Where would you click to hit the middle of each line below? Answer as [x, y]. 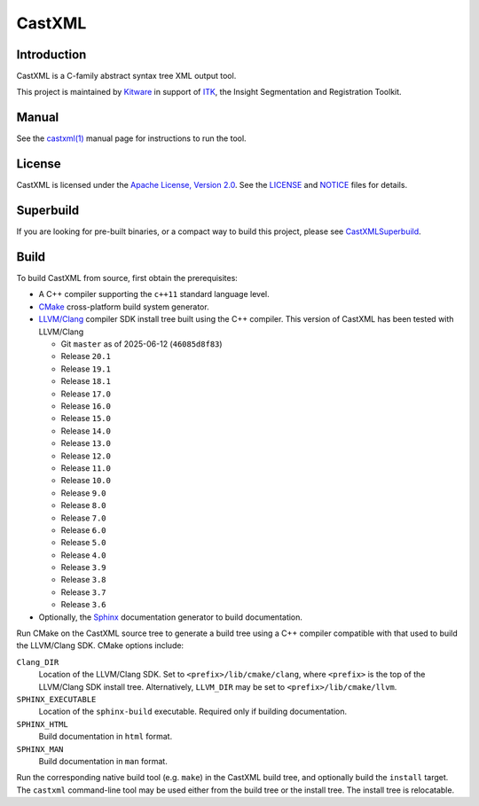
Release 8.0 [83, 505]
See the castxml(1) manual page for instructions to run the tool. [132, 138]
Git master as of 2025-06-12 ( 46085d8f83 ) [141, 344]
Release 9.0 [83, 493]
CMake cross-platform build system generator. [124, 307]
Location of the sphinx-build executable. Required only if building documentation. [193, 712]
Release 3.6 [83, 605]
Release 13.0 [86, 443]
